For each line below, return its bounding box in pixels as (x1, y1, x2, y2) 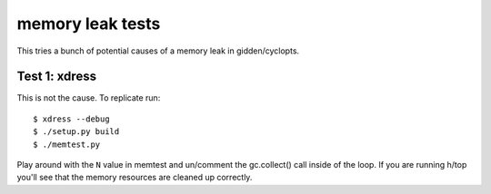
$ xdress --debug (33, 113, 110, 124)
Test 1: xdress (16, 69, 97, 84)
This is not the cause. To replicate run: (16, 92, 161, 103)
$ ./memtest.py (33, 139, 101, 150)
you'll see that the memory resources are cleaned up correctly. (16, 172, 253, 183)
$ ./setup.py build (33, 127, 120, 137)
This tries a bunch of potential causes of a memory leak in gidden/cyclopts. (16, 45, 300, 56)
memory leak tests (16, 14, 161, 34)
